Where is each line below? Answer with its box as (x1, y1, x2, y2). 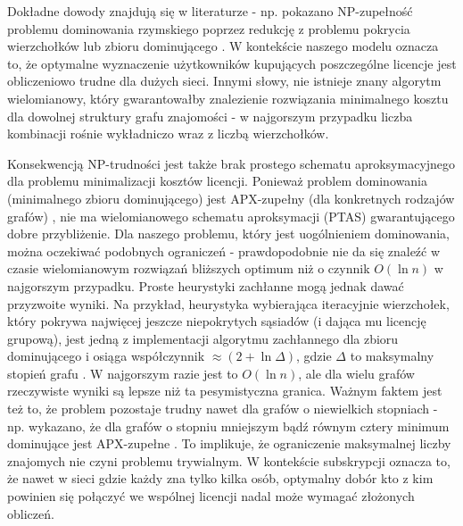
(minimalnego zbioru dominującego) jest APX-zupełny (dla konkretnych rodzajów (7, 188, 455, 207)
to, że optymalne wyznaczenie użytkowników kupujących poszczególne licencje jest (7, 54, 457, 72)
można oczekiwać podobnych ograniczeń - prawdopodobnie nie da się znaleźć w (7, 241, 441, 260)
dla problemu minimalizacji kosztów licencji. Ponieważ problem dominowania (7, 171, 427, 190)
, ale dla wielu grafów (298, 363, 415, 382)
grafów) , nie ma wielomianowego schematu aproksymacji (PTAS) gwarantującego (7, 206, 455, 225)
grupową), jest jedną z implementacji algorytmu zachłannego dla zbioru (7, 329, 399, 347)
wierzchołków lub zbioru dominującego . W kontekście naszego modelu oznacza (7, 37, 439, 55)
